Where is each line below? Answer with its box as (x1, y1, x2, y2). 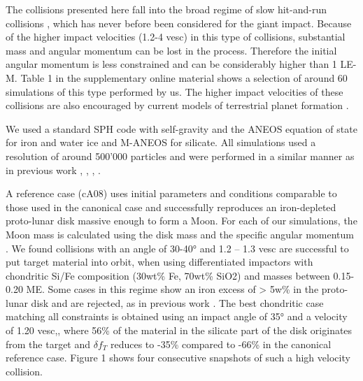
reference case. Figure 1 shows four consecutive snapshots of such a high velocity (6, 350, 350, 365)
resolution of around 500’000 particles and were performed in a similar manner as (6, 148, 355, 163)
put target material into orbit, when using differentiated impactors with (6, 254, 313, 269)
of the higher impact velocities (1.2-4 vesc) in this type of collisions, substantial (6, 29, 346, 44)
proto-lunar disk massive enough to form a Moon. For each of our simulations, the (6, 213, 357, 228)
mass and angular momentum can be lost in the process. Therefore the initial (6, 43, 337, 57)
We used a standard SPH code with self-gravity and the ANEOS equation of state (6, 121, 357, 136)
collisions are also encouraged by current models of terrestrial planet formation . (6, 98, 349, 113)
